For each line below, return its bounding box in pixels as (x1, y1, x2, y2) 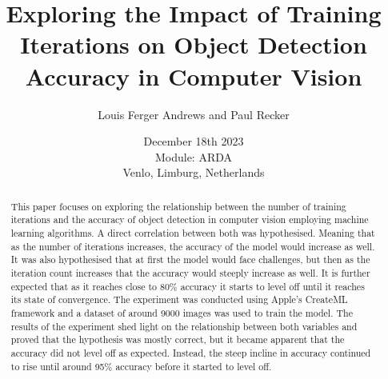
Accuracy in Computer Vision (25, 59, 362, 92)
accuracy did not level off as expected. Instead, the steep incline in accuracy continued (10, 345, 371, 359)
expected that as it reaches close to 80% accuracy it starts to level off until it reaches (10, 279, 365, 293)
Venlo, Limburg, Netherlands (122, 164, 265, 181)
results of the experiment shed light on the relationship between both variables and (10, 319, 358, 333)
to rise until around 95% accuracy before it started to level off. (10, 359, 272, 373)
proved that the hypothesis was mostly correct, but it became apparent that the (10, 333, 345, 346)
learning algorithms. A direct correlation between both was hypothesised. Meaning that (10, 225, 375, 239)
